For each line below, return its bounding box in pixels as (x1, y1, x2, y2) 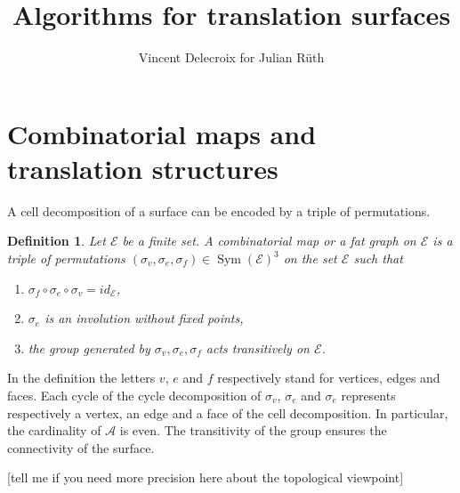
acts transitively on (206, 338, 310, 357)
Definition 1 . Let (7, 231, 106, 250)
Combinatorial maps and (7, 115, 317, 151)
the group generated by (28, 338, 150, 357)
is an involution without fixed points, (44, 309, 244, 327)
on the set (283, 249, 337, 268)
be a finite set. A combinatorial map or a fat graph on (122, 231, 416, 250)
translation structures (7, 150, 278, 186)
